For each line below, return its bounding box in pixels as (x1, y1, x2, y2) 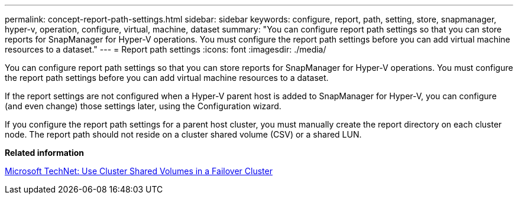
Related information (5, 148, 85, 158)
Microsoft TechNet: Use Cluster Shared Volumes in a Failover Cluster (5, 166, 273, 176)
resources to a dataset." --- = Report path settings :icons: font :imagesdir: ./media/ (5, 44, 326, 54)
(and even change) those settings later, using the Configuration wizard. (5, 101, 281, 111)
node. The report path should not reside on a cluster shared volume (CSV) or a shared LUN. (5, 129, 362, 139)
